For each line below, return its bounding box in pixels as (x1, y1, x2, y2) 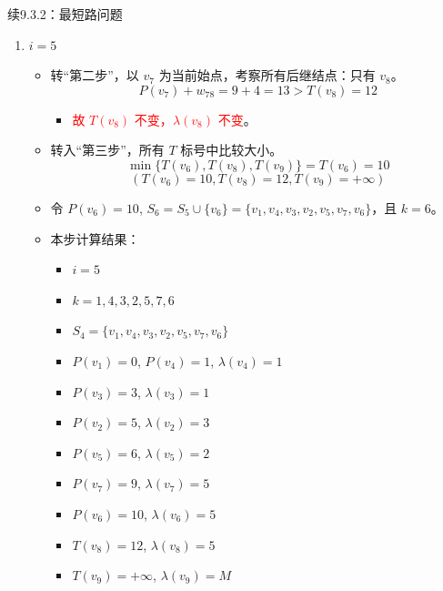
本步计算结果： (50, 229, 140, 248)
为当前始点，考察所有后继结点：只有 (158, 66, 376, 85)
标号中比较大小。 (180, 140, 283, 159)
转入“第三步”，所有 (50, 140, 165, 159)
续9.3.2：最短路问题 (7, 5, 123, 23)
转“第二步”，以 (50, 66, 139, 85)
